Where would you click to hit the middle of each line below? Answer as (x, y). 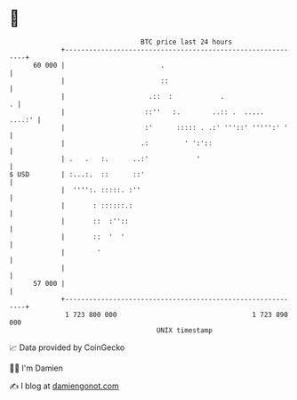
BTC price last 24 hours (187, 42)
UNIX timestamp (185, 330)
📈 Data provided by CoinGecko (67, 347)
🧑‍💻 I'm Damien (36, 368)
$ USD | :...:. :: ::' (77, 174)
